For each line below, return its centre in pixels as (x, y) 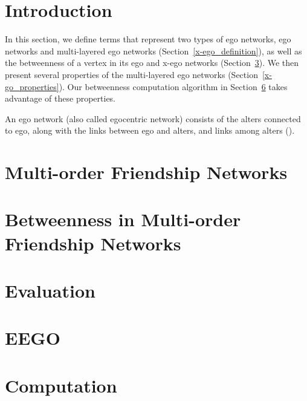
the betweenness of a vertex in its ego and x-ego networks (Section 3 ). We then (152, 63)
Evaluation (50, 290)
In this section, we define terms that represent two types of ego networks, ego (148, 39)
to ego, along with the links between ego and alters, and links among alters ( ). (150, 130)
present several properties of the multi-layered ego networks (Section (131, 74)
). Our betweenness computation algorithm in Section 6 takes (173, 86)
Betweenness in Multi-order (123, 219)
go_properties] (32, 86)
